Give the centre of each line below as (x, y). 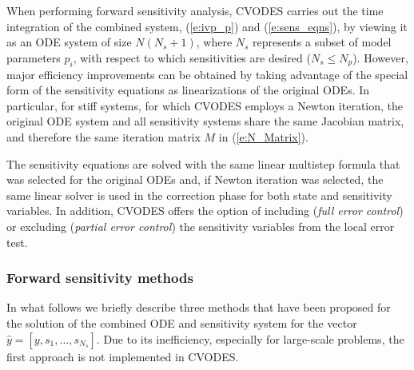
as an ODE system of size (69, 42)
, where (214, 42)
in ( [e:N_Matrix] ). (263, 136)
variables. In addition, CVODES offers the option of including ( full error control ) (205, 211)
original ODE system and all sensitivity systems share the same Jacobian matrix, (205, 121)
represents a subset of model (322, 42)
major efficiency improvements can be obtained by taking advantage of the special (207, 74)
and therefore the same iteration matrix (103, 136)
